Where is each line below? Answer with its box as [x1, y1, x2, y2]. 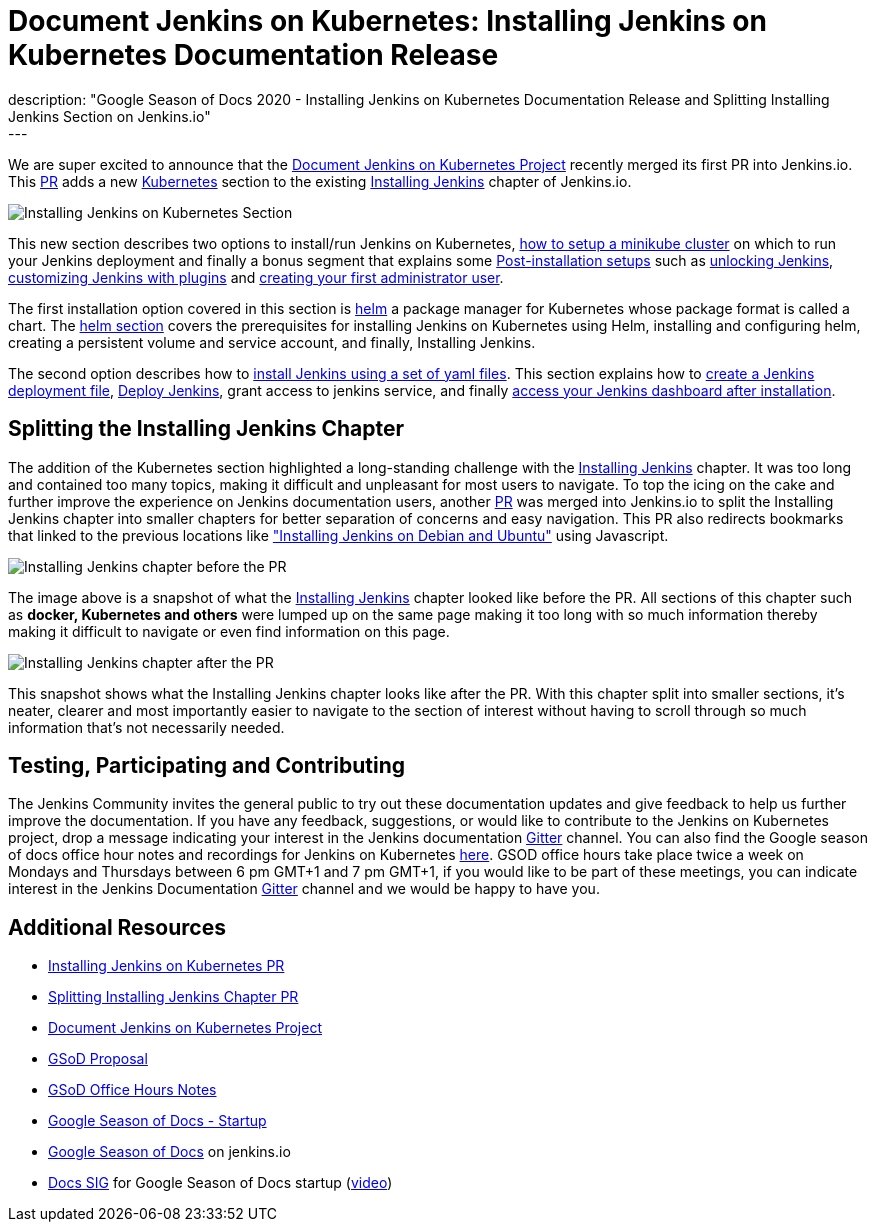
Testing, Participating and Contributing [8, 753, 405, 779]
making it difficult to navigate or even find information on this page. [8, 622, 450, 640]
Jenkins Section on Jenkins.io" [8, 107, 211, 125]
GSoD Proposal [48, 1050, 148, 1068]
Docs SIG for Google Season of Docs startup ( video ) [48, 1174, 393, 1192]
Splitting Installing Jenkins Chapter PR [48, 988, 299, 1006]
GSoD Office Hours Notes [48, 1081, 217, 1099]
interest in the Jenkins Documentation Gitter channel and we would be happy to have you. [8, 880, 600, 898]
